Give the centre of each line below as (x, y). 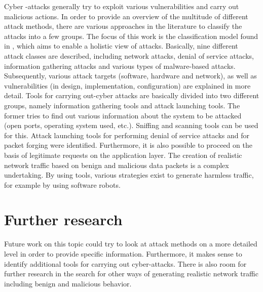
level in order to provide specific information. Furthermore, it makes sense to (123, 254)
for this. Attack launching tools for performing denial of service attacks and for (127, 135)
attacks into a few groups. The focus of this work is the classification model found (131, 36)
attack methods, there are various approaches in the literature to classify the (123, 26)
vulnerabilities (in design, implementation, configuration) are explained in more (127, 85)
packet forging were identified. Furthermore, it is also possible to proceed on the (128, 145)
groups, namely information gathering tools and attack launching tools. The (122, 105)
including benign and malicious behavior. (68, 283)
